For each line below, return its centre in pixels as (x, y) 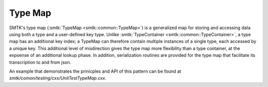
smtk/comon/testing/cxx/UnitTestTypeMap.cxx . (58, 78)
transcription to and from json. (40, 62)
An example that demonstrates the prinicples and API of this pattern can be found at (95, 71)
